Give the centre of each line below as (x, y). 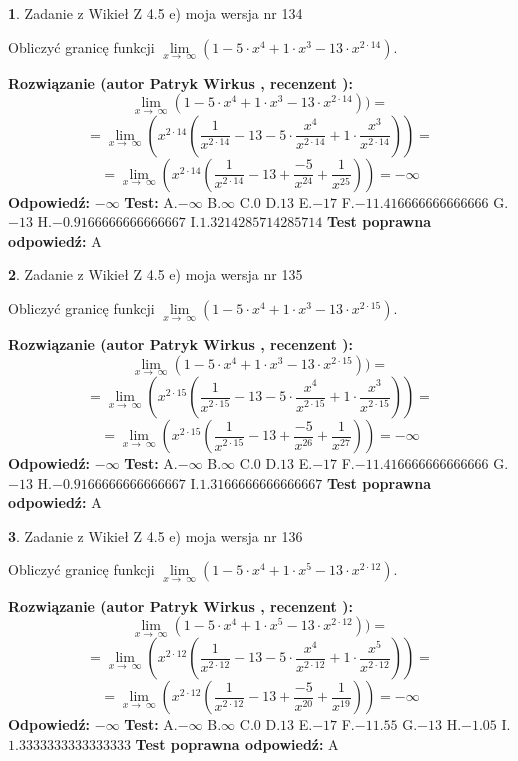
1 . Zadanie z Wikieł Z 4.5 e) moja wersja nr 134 (155, 13)
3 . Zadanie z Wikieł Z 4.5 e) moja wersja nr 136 (155, 535)
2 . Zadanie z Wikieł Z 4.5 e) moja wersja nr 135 (155, 274)
